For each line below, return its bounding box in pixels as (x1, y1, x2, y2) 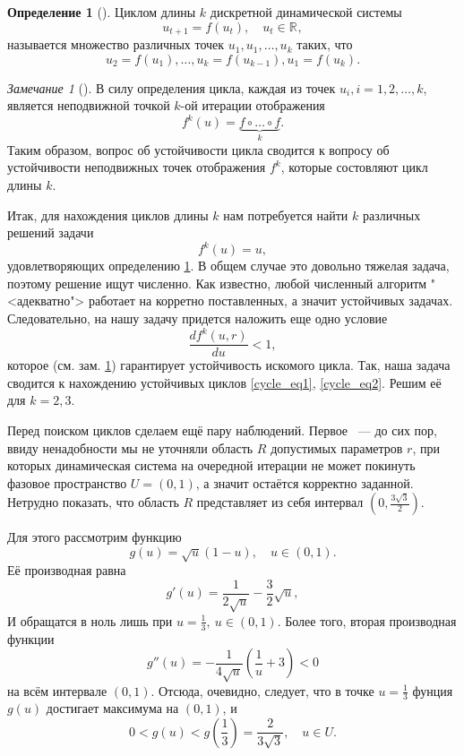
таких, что (296, 35, 353, 54)
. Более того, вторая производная (277, 611, 457, 630)
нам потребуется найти (223, 205, 348, 224)
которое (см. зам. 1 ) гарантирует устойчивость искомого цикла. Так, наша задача (7, 356, 451, 374)
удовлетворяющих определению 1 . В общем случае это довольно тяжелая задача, (7, 256, 450, 275)
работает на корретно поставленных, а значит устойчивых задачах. (88, 291, 453, 310)
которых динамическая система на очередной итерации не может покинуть (7, 456, 416, 475)
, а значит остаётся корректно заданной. (195, 473, 414, 492)
